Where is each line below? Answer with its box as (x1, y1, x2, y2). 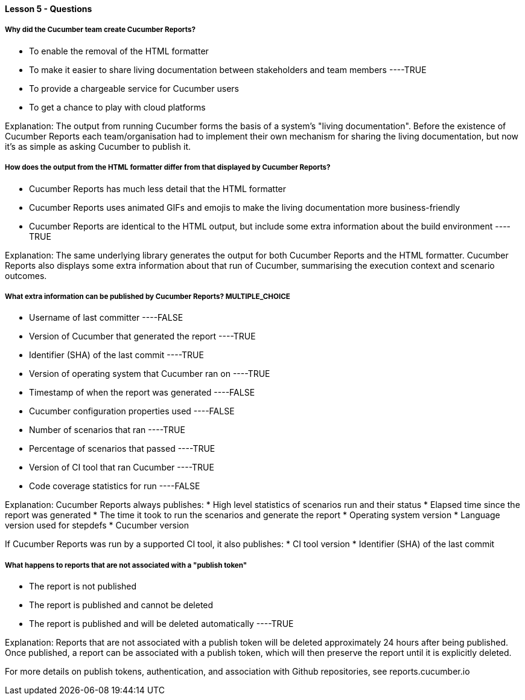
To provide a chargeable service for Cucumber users (29, 83, 239, 94)
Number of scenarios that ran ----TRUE (29, 425, 185, 435)
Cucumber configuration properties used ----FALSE (29, 406, 235, 417)
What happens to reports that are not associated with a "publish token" (5, 560, 247, 570)
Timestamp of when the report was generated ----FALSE (29, 387, 255, 398)
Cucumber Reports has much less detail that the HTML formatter (29, 183, 287, 194)
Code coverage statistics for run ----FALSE (29, 481, 200, 492)
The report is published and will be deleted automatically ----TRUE (29, 618, 294, 629)
